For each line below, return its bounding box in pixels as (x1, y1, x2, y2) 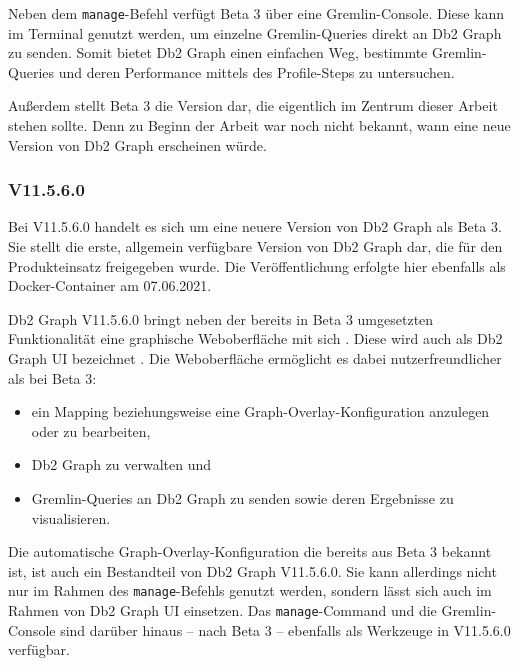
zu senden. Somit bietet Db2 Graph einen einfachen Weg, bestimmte (8, 42, 428, 63)
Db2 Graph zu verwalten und (31, 454, 212, 475)
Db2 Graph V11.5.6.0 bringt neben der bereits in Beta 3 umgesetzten (8, 308, 434, 329)
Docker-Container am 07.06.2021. (8, 275, 212, 296)
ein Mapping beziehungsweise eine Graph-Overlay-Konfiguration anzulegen (31, 401, 490, 422)
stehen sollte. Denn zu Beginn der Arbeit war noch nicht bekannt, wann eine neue (8, 115, 511, 136)
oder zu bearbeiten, (31, 420, 151, 441)
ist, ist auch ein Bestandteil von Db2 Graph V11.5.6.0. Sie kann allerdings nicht (8, 560, 497, 581)
